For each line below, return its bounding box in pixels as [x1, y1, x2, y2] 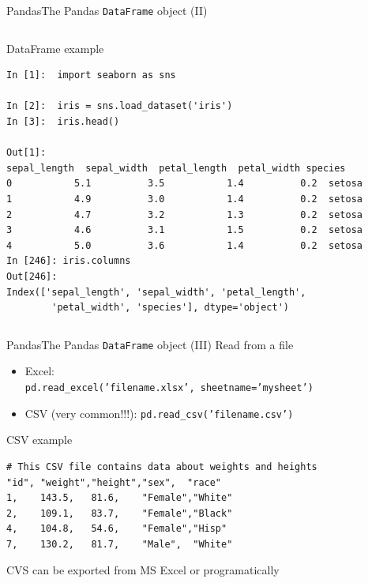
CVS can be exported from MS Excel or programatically [6, 562, 280, 578]
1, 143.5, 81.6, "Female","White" [6, 492, 233, 504]
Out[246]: [6, 270, 58, 282]
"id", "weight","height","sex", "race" [6, 476, 222, 488]
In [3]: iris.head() [6, 116, 120, 128]
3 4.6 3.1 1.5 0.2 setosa [6, 224, 363, 236]
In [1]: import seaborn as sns [6, 70, 176, 81]
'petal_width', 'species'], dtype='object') [51, 302, 289, 314]
